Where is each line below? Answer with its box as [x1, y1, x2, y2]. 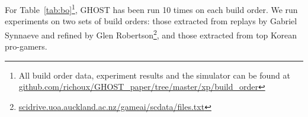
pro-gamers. [5, 40, 47, 53]
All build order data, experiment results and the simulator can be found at [18, 69, 290, 81]
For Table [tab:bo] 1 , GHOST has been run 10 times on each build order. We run [5, 2, 298, 15]
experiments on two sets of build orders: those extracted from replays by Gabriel [5, 15, 297, 27]
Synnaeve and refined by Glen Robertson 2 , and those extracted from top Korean [5, 27, 297, 41]
